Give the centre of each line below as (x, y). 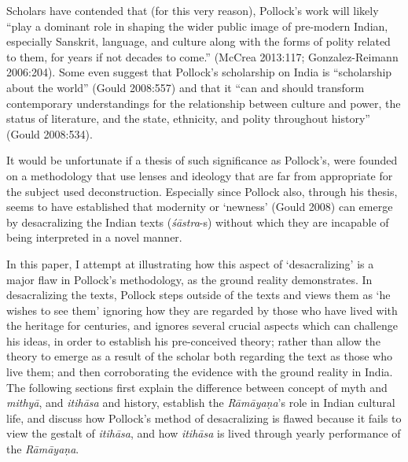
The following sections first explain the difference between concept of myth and (197, 387)
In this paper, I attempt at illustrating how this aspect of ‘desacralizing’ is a (190, 263)
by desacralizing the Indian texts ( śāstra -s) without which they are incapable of (198, 222)
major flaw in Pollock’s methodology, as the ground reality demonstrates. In (189, 279)
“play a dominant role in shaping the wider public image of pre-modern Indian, (197, 26)
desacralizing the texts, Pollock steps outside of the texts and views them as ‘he (198, 295)
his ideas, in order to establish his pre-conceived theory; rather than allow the (193, 340)
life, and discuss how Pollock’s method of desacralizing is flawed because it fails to (204, 418)
